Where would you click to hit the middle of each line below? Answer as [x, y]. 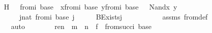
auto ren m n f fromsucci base [81, 26]
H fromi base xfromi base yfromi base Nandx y [90, 6]
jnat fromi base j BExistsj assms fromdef [113, 16]
